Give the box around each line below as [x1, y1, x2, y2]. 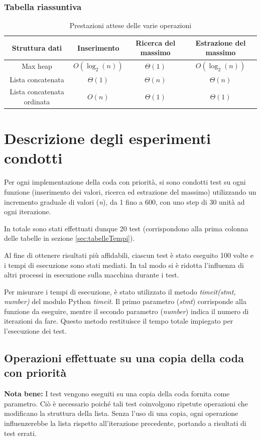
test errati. [4, 427, 37, 438]
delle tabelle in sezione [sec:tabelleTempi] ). [4, 233, 135, 243]
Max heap [22, 61, 52, 71]
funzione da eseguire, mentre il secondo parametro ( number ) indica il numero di [4, 306, 249, 316]
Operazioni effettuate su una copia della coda [4, 350, 244, 366]
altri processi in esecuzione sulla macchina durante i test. [4, 269, 179, 280]
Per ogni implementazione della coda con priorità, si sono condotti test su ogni [4, 177, 246, 187]
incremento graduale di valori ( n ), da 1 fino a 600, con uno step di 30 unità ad [4, 196, 245, 207]
